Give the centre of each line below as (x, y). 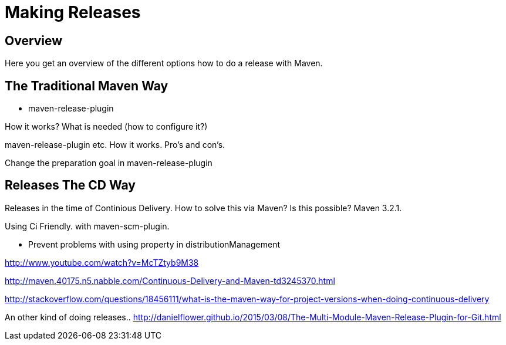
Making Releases (73, 12)
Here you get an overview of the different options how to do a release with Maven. (164, 63)
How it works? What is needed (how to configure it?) (106, 127)
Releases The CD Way (70, 185)
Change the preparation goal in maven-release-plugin (109, 163)
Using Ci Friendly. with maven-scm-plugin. (87, 226)
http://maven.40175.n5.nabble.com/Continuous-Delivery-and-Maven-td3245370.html (170, 280)
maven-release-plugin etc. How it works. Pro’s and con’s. (115, 145)
